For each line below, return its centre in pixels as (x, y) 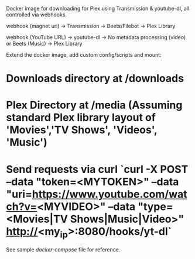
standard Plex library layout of (81, 118)
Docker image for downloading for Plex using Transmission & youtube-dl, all (98, 8)
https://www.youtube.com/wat (110, 194)
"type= (155, 206)
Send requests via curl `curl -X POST (97, 169)
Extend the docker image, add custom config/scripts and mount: (84, 55)
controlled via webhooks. (37, 15)
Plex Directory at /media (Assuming (94, 105)
